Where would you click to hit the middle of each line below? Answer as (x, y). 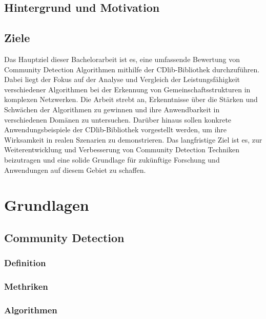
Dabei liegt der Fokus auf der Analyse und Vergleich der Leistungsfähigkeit (122, 79)
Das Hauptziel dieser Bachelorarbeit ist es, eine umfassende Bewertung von (122, 59)
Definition (25, 263)
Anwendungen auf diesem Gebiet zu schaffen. (75, 170)
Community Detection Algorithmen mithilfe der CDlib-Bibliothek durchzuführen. (132, 69)
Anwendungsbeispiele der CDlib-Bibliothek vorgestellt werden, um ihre (116, 129)
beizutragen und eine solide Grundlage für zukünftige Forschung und (112, 159)
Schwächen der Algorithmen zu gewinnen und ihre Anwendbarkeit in (112, 109)
